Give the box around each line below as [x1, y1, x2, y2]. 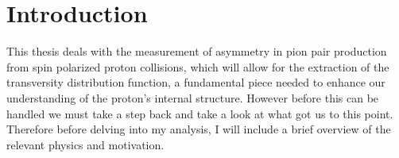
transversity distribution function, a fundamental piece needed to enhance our [6, 74, 385, 91]
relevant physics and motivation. [6, 136, 165, 152]
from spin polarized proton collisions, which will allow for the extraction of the [6, 58, 389, 75]
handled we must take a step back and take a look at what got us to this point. [6, 105, 393, 121]
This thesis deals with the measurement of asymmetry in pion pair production [6, 43, 387, 60]
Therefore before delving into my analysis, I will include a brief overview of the [6, 121, 391, 137]
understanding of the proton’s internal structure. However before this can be [6, 89, 379, 106]
